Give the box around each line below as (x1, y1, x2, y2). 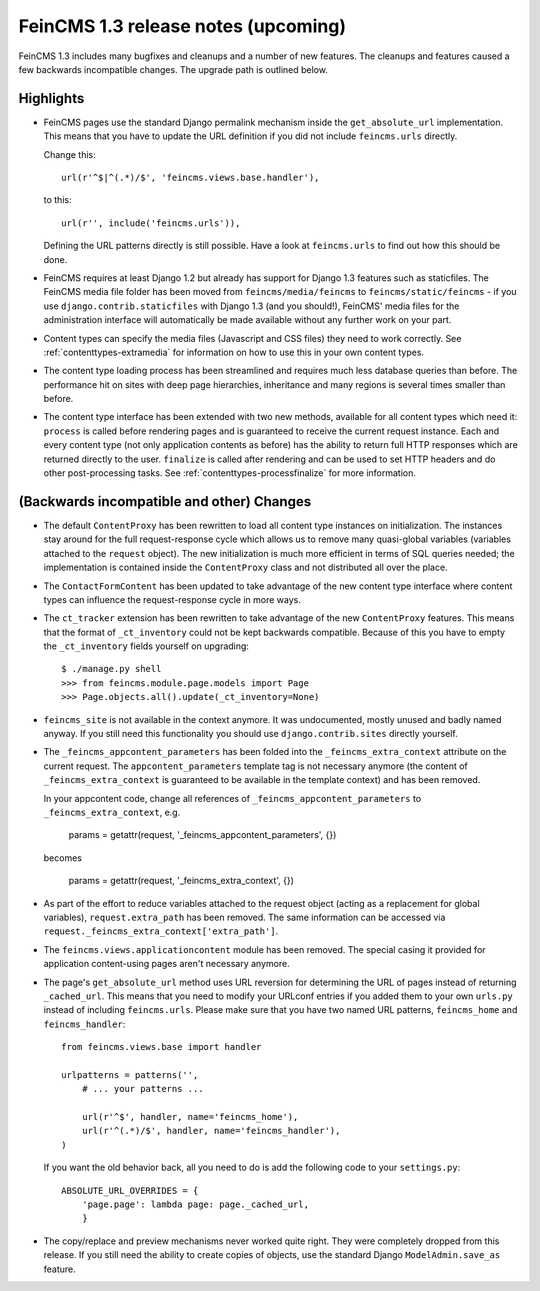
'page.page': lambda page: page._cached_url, (81, 1198, 310, 1210)
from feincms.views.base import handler (61, 1041, 262, 1053)
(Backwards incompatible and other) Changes (18, 493, 312, 510)
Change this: (43, 148, 96, 160)
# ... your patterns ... (81, 1083, 204, 1095)
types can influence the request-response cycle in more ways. (43, 593, 302, 605)
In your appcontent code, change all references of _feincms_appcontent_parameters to (43, 792, 422, 804)
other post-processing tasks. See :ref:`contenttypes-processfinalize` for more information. (43, 467, 417, 479)
